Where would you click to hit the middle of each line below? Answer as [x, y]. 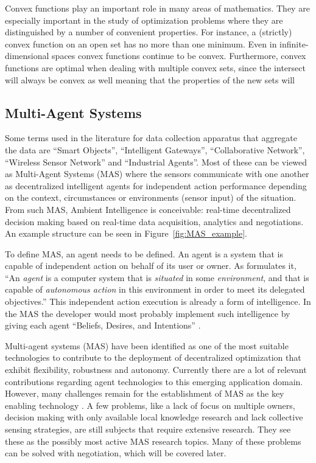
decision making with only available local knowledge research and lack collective [154, 417]
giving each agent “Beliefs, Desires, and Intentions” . [103, 325]
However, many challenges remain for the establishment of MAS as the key [145, 393]
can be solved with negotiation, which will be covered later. [116, 453]
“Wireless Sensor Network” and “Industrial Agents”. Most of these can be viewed [156, 162]
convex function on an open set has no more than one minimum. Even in [141, 44]
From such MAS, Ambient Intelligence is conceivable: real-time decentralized [148, 209]
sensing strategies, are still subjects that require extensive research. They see [148, 429]
